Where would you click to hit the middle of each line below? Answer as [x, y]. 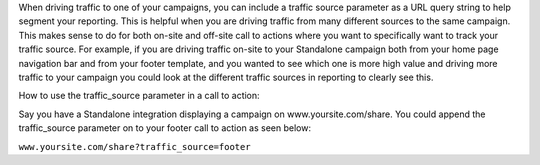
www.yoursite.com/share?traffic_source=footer [134, 146]
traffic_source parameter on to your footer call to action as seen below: [165, 128]
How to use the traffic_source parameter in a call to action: [139, 96]
